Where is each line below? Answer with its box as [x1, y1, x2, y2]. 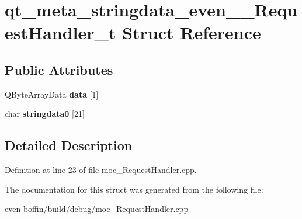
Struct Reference [122, 20, 261, 44]
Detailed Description [5, 136, 133, 154]
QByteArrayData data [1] [5, 88, 99, 100]
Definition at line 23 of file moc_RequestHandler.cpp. [5, 164, 197, 176]
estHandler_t [5, 20, 116, 44]
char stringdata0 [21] [5, 107, 85, 120]
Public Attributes [5, 60, 113, 78]
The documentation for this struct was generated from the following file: [5, 183, 263, 195]
